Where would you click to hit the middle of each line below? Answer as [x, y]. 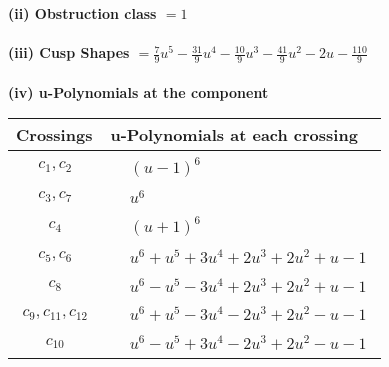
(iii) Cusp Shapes [69, 52]
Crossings [54, 135]
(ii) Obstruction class [82, 13]
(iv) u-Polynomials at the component [138, 91]
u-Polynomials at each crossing [234, 135]
